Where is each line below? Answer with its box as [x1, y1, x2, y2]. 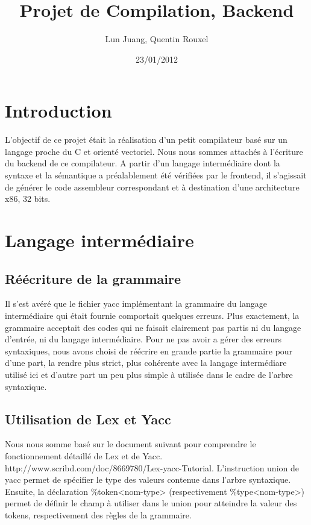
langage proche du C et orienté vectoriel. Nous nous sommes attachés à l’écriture [5, 145, 303, 157]
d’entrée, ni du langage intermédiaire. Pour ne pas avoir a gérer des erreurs [5, 333, 281, 345]
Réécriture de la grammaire [5, 269, 181, 288]
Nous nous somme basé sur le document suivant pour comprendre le [5, 438, 256, 450]
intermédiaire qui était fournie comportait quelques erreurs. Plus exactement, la [5, 309, 300, 321]
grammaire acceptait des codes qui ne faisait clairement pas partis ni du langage [5, 321, 301, 333]
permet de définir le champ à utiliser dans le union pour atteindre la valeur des [5, 497, 297, 509]
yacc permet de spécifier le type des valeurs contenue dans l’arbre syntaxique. [5, 473, 291, 486]
